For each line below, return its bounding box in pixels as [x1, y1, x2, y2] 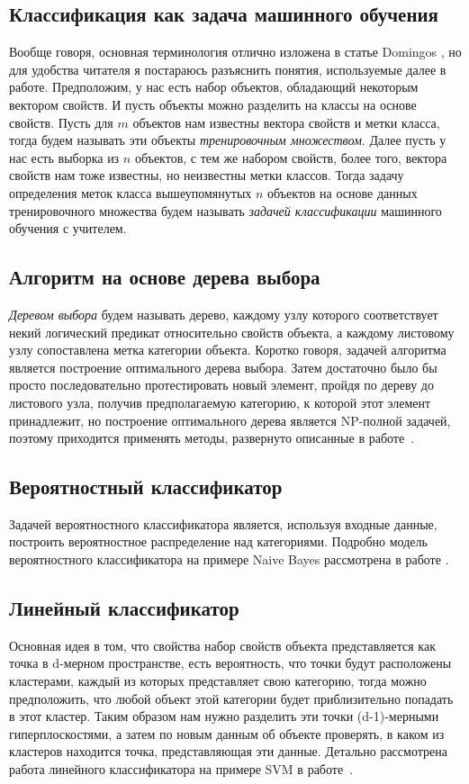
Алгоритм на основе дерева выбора [9, 263, 320, 291]
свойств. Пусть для [9, 113, 113, 131]
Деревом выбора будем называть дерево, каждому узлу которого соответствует [9, 304, 438, 323]
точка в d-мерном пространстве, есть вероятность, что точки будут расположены [9, 653, 452, 672]
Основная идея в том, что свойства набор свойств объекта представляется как [9, 635, 436, 654]
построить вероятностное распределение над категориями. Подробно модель [9, 532, 428, 551]
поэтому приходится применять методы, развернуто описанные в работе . [9, 428, 415, 447]
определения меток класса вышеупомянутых [9, 183, 252, 202]
